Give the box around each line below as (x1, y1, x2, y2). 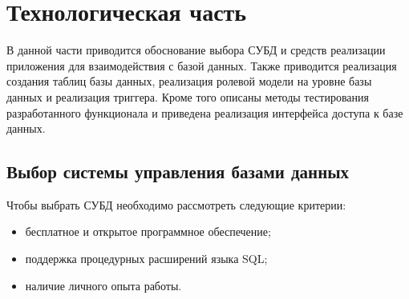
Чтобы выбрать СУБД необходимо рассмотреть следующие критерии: (6, 196, 346, 213)
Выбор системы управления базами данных (6, 159, 350, 184)
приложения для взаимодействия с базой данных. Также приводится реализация (6, 57, 397, 74)
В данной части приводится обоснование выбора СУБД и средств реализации (6, 42, 386, 58)
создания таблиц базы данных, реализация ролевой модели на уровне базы (6, 73, 372, 90)
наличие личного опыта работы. (25, 277, 182, 293)
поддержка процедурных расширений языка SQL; (25, 250, 268, 267)
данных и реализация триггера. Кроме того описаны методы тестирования (6, 88, 369, 105)
